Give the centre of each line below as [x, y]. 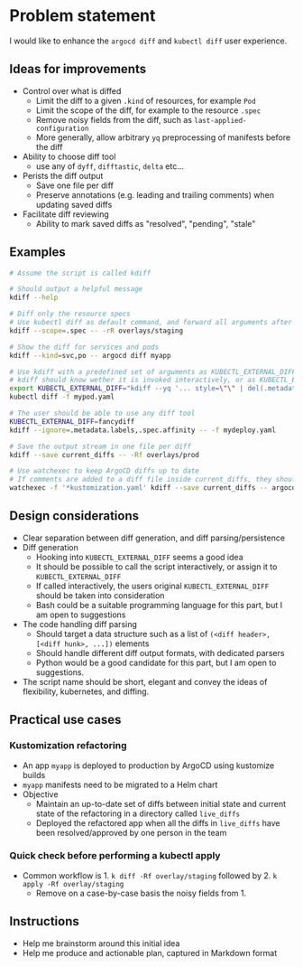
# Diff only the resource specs [70, 314]
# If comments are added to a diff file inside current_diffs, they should [155, 480]
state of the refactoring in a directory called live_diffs [138, 813]
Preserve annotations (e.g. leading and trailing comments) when [155, 194]
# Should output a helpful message [76, 289]
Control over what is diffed [72, 90]
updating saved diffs [74, 204]
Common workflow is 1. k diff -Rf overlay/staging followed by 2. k [150, 875]
